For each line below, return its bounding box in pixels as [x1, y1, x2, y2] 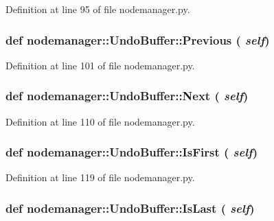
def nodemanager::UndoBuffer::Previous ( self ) [5, 31, 270, 48]
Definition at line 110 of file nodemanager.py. [5, 114, 195, 128]
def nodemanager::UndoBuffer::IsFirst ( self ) [5, 143, 258, 161]
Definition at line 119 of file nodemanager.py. [5, 170, 195, 185]
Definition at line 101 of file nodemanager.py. [5, 58, 195, 72]
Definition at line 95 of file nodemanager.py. [5, 2, 190, 16]
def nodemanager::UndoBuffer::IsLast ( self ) [5, 199, 255, 216]
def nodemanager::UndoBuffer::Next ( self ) [5, 87, 249, 104]
